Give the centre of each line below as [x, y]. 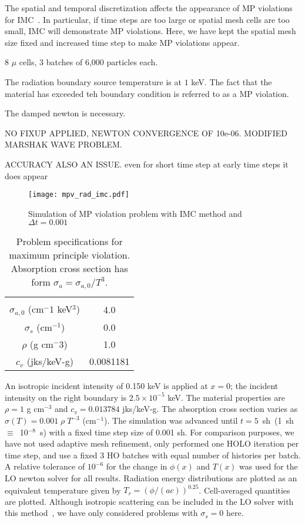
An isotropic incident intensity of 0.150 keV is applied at [106, 386]
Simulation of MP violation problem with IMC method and [135, 213]
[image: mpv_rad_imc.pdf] [79, 195]
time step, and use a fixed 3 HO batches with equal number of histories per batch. [153, 455]
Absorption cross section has [69, 269]
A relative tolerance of [45, 466]
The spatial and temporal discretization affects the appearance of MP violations [149, 8]
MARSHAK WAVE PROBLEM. [63, 144]
